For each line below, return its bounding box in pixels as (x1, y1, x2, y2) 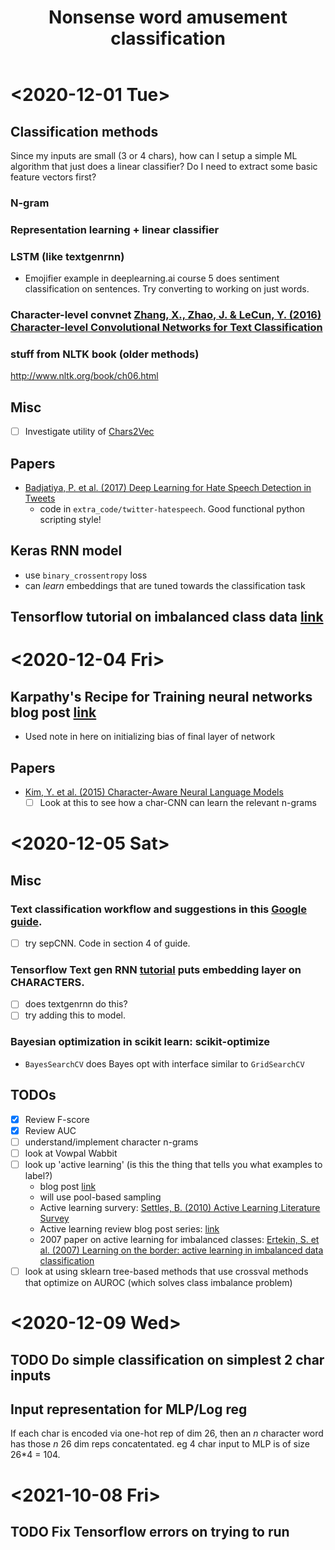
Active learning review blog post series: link (39, 1222, 220, 1235)
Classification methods (10, 123, 159, 140)
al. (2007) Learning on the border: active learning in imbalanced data (39, 1244, 324, 1256)
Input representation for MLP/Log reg (10, 1401, 248, 1418)
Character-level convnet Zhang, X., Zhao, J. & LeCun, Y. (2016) (10, 308, 322, 322)
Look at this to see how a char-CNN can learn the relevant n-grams (39, 797, 317, 809)
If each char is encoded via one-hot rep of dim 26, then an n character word (10, 1427, 324, 1440)
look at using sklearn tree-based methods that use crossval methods (24, 1265, 309, 1277)
